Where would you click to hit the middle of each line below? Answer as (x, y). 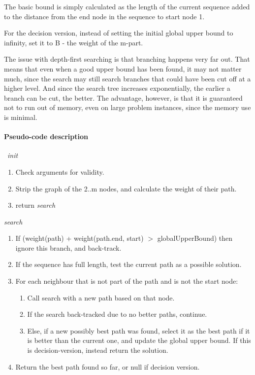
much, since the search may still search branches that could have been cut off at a (127, 78)
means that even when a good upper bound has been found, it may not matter (123, 68)
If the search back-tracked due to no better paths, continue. (117, 314)
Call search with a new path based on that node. (101, 297)
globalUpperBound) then (195, 238)
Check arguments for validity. (60, 171)
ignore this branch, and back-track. (68, 247)
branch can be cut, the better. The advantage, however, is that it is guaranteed (123, 97)
